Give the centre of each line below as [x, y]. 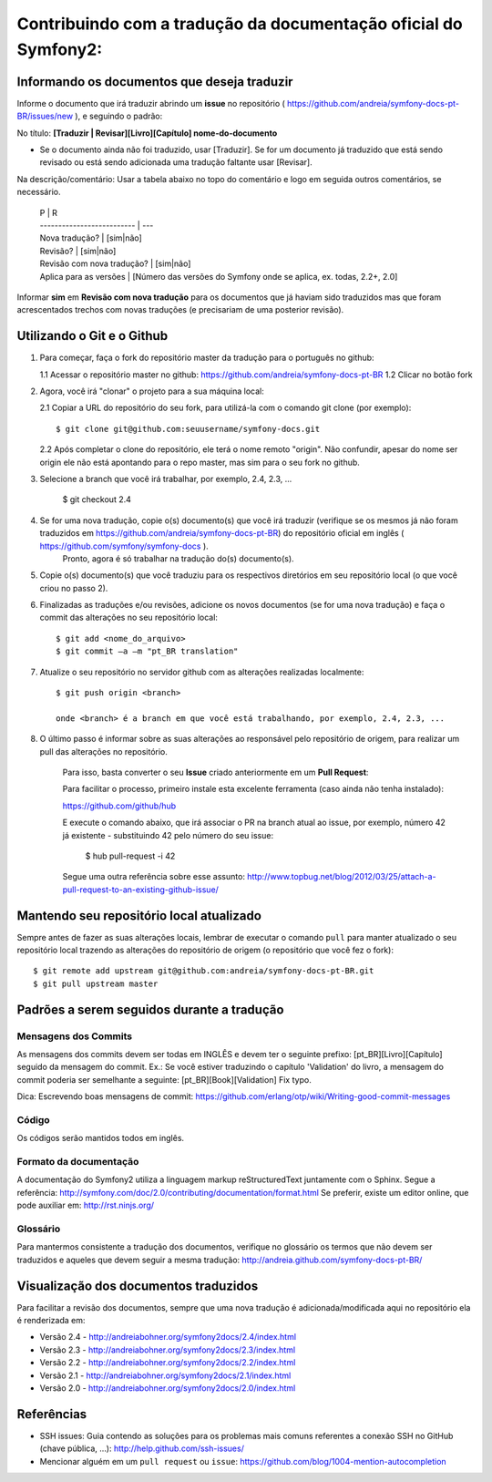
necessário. [39, 192]
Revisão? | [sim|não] [78, 251]
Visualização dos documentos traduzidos [138, 1286]
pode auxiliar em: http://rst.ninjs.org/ [86, 1205]
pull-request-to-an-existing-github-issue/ [140, 890]
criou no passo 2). [74, 588]
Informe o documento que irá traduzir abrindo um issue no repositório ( [151, 103]
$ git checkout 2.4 [97, 499]
